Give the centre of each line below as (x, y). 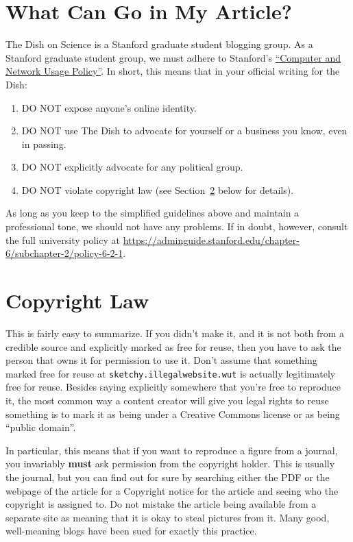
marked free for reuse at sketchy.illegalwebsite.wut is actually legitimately (171, 373)
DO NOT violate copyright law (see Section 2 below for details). (158, 189)
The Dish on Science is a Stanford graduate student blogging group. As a (159, 44)
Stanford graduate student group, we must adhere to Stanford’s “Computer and (173, 57)
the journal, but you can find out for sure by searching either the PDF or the (168, 477)
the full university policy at (63, 239)
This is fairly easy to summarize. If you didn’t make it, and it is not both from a (175, 333)
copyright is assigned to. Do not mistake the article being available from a (161, 504)
